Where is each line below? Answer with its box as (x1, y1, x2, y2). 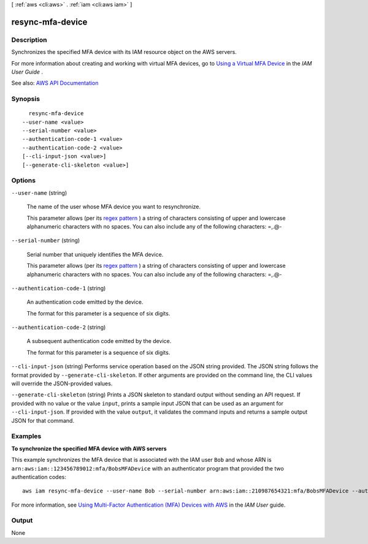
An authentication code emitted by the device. (26, 298, 144, 306)
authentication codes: (11, 473, 67, 480)
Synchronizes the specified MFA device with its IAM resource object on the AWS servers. (11, 48, 237, 56)
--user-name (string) (11, 189, 67, 196)
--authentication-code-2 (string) (11, 323, 106, 331)
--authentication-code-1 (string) (11, 284, 106, 292)
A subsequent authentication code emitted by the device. (26, 338, 172, 345)
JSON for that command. (11, 417, 75, 424)
